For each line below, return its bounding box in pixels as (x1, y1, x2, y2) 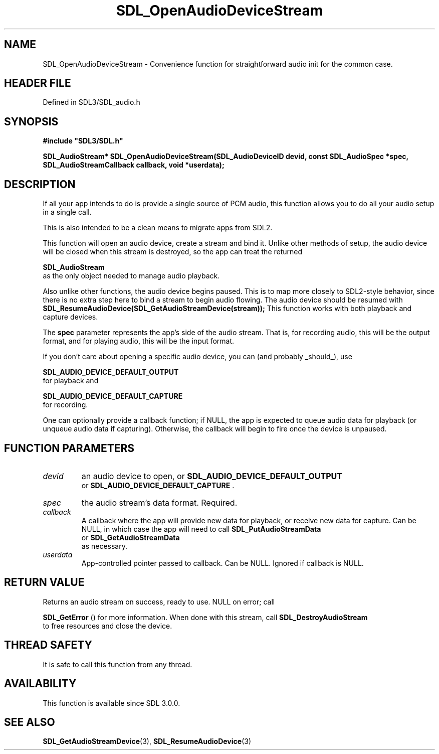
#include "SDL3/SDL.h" (43, 136, 123, 145)
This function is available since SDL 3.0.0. (43, 698, 180, 707)
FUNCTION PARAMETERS (4, 441, 134, 455)
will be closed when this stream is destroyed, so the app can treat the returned (43, 247, 303, 256)
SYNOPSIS (4, 115, 59, 128)
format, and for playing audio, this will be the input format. (43, 337, 235, 346)
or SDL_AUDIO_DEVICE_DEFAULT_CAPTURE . (81, 481, 235, 490)
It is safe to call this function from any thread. (43, 660, 192, 669)
